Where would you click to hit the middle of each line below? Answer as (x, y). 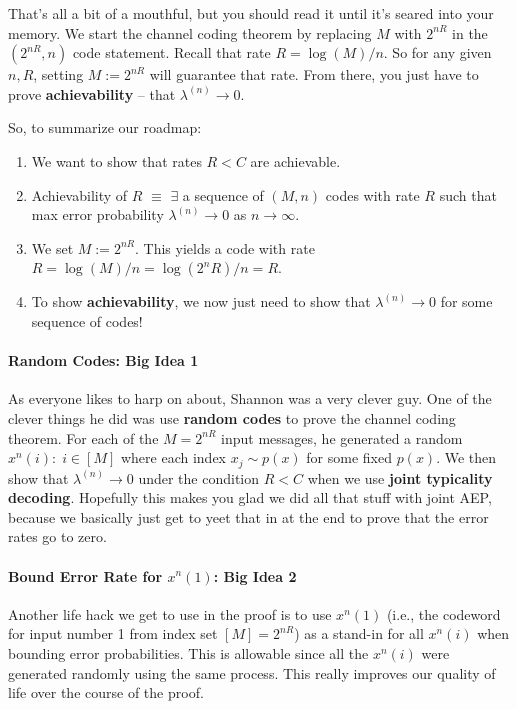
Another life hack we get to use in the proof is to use (170, 613)
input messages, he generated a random (342, 437)
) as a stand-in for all (359, 633)
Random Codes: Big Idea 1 (103, 360)
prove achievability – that (92, 93)
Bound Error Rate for (85, 575)
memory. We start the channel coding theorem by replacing (190, 32)
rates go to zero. (57, 536)
